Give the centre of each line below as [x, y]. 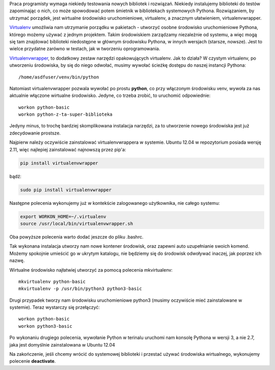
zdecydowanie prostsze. [35, 133]
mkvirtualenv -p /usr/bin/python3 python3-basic [80, 289]
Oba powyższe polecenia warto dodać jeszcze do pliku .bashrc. [76, 236]
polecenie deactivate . [33, 361]
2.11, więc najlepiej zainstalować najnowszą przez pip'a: [68, 149]
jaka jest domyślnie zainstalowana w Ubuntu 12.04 [62, 345]
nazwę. [17, 260]
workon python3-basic [45, 326]
